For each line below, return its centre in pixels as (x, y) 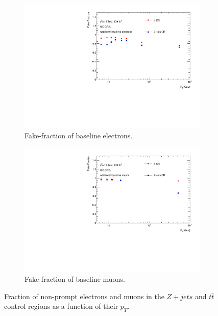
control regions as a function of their (61, 306)
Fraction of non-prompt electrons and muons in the (84, 296)
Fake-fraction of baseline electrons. (79, 135)
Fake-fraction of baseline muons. (75, 279)
